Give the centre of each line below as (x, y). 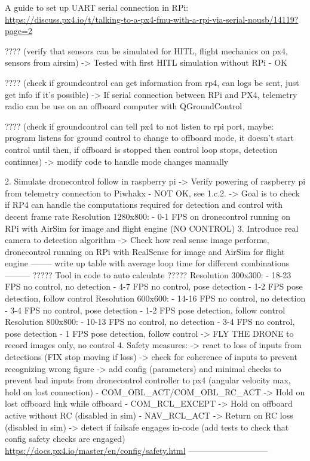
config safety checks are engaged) (65, 439)
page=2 (19, 31)
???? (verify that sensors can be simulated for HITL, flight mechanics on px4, (146, 50)
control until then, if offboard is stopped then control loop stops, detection (141, 149)
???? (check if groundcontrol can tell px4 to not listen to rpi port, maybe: (139, 126)
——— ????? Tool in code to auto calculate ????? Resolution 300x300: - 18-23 (148, 274)
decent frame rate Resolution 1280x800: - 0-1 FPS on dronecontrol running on (148, 216)
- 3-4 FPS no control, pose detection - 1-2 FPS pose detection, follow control (145, 310)
